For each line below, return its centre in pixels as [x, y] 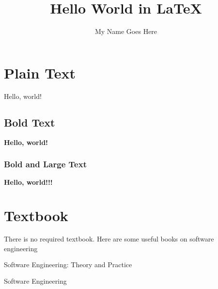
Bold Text [30, 122]
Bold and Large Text [45, 164]
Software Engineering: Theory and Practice [68, 265]
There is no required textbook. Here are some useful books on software [109, 238]
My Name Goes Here [126, 31]
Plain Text [40, 72]
